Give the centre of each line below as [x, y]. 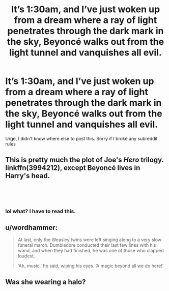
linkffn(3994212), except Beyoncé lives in [73, 168]
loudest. [26, 256]
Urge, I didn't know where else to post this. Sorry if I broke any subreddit [81, 138]
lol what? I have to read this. [41, 211]
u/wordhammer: [31, 228]
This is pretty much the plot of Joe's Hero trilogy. [84, 160]
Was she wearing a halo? [46, 282]
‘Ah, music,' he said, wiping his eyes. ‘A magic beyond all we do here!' [91, 266]
